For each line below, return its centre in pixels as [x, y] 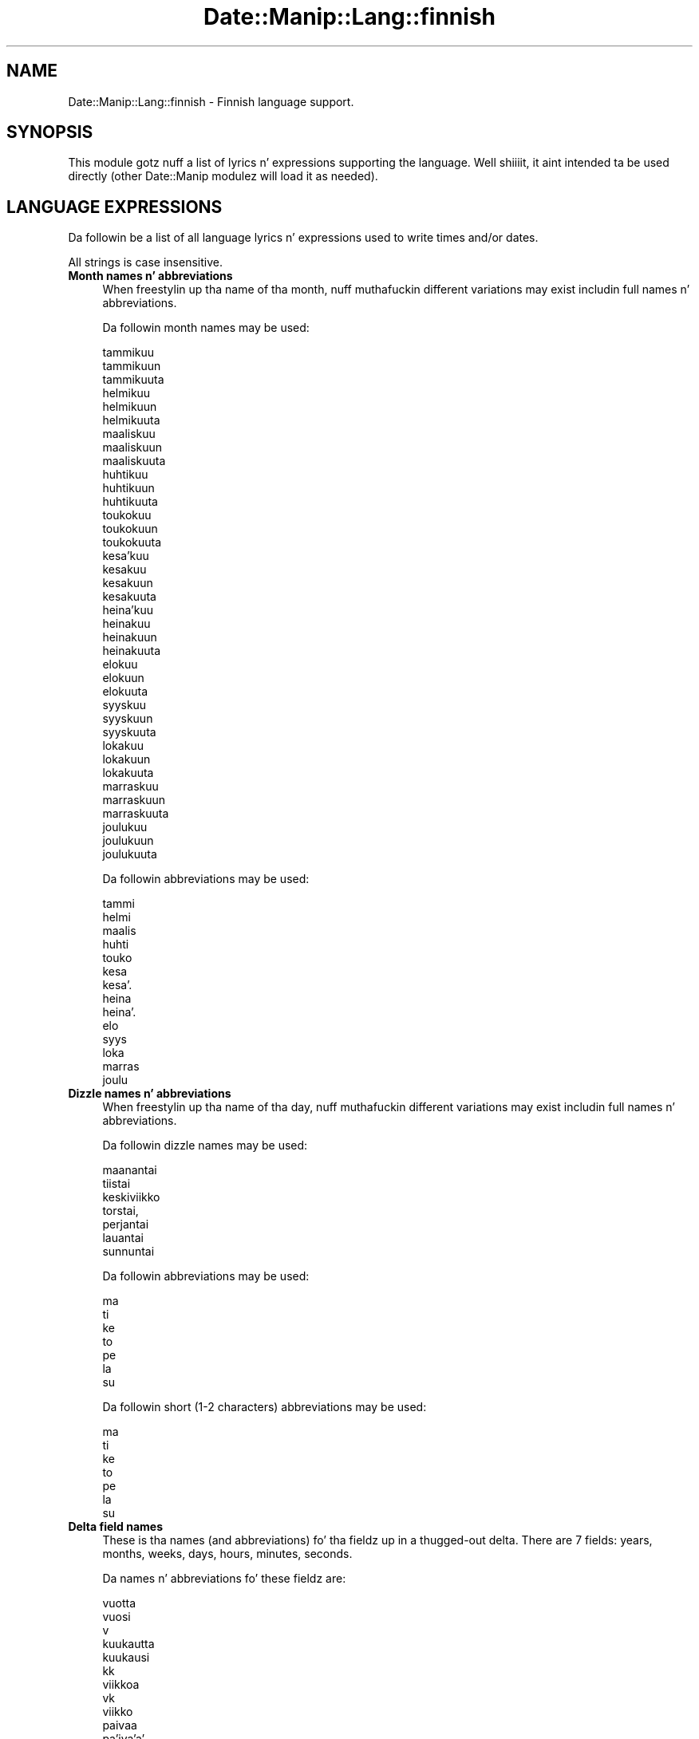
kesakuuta [129, 597]
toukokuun [130, 529]
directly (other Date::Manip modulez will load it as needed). [223, 176]
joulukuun [128, 841]
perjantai [126, 1224]
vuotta [119, 1603]
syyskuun [128, 719]
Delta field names [116, 1527]
